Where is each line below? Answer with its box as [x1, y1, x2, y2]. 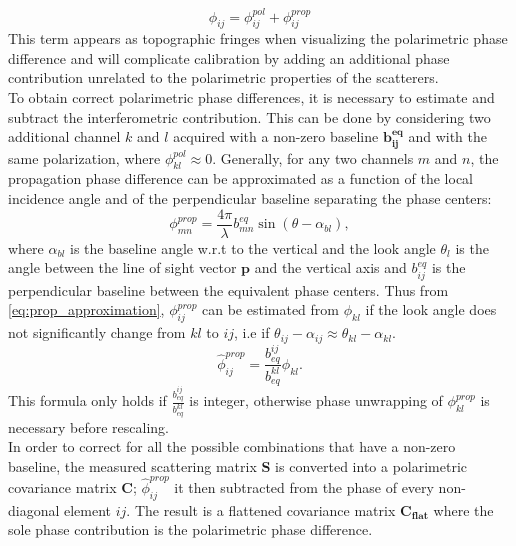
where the [433, 499, 494, 520]
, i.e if [234, 322, 270, 343]
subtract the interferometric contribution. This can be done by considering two [8, 106, 491, 127]
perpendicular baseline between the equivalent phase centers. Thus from [8, 279, 449, 300]
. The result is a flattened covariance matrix [126, 499, 396, 520]
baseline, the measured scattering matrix [8, 455, 257, 476]
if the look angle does [365, 299, 497, 320]
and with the [408, 126, 488, 147]
